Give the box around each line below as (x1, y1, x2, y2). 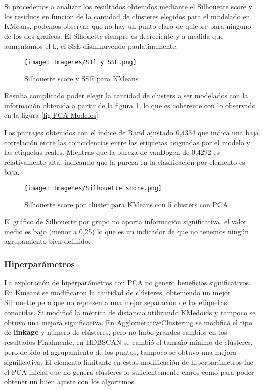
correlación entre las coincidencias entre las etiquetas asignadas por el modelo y (4, 137, 250, 147)
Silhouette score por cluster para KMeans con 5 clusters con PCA (24, 199, 228, 209)
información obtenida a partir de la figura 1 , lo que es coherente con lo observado (4, 100, 256, 110)
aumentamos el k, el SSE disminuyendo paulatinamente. (4, 40, 178, 51)
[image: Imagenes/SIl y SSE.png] (24, 58, 137, 66)
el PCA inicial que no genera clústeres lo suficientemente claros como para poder (4, 366, 254, 377)
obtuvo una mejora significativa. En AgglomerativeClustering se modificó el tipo (4, 317, 252, 327)
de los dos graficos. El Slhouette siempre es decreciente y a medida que (4, 30, 224, 41)
